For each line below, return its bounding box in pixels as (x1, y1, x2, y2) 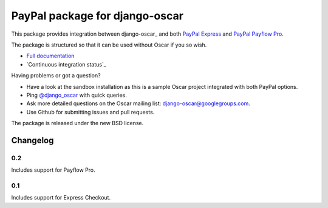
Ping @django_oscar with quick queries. (26, 91, 128, 99)
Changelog (11, 135, 54, 145)
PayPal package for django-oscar (11, 9, 183, 22)
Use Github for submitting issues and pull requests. (26, 108, 155, 115)
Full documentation (26, 52, 75, 60)
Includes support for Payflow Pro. (11, 166, 95, 174)
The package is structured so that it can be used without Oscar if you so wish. (11, 41, 207, 48)
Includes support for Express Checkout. (11, 194, 111, 201)
